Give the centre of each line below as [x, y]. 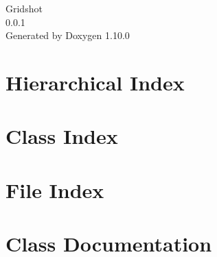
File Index [55, 189]
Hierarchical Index [95, 82]
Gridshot [24, 8]
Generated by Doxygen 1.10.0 [68, 35]
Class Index [62, 136]
